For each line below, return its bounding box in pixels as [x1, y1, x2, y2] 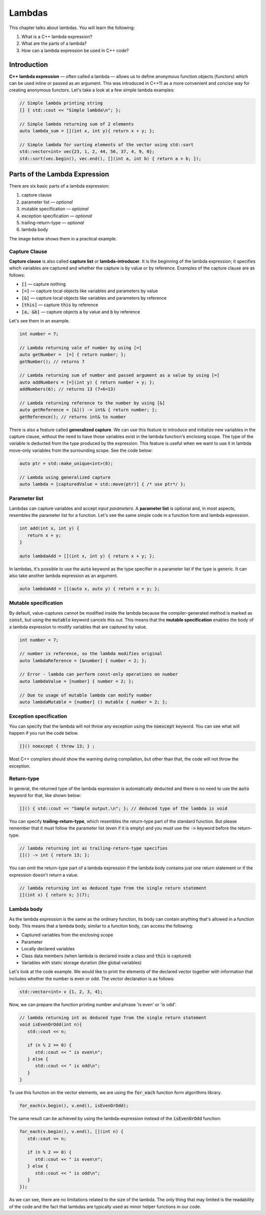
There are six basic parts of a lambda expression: [9, 183, 109, 189]
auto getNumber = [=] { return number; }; [19, 352, 127, 357]
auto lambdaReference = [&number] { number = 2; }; [19, 658, 147, 664]
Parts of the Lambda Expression [9, 170, 109, 178]
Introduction [9, 60, 48, 69]
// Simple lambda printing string [19, 100, 103, 106]
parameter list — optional [21, 199, 73, 205]
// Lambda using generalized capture [19, 474, 111, 480]
